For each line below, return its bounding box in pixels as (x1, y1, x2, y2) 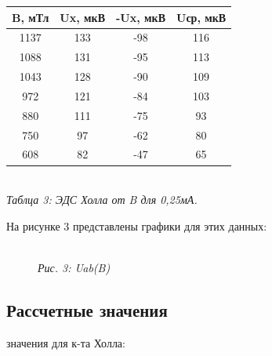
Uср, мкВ (176, 9, 227, 25)
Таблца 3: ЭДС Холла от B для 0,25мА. (6, 191, 198, 208)
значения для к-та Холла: (6, 334, 125, 351)
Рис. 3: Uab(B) (38, 259, 111, 275)
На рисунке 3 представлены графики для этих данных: (6, 217, 267, 234)
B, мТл (12, 9, 49, 25)
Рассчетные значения (6, 297, 168, 321)
